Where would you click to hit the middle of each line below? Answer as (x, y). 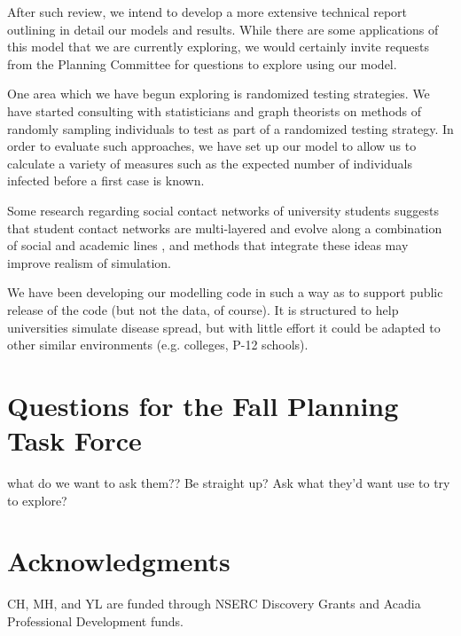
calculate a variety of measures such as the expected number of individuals (210, 163)
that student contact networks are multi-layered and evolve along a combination (225, 228)
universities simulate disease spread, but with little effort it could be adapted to (224, 327)
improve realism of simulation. (89, 262)
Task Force (74, 440)
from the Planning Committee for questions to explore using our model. (202, 63)
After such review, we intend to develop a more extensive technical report (207, 12)
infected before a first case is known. (106, 181)
